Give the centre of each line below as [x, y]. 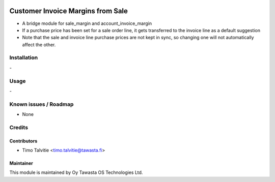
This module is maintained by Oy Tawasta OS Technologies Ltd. [76, 172]
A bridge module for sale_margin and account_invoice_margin [87, 23]
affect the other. [39, 44]
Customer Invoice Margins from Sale [69, 11]
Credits [19, 127]
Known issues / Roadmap [42, 104]
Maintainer [21, 163]
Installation [24, 57]
